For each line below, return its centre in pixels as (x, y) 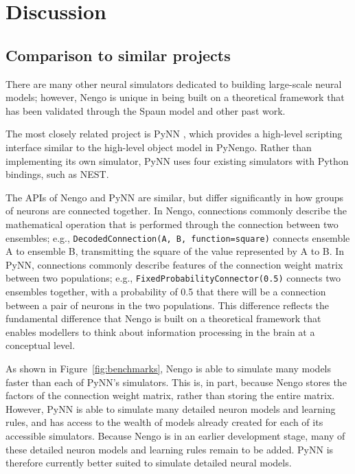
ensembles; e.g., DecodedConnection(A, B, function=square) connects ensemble (178, 237)
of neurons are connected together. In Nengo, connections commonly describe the (176, 211)
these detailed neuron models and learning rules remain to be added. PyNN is (170, 449)
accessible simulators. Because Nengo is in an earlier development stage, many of (175, 435)
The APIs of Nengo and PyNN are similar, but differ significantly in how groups (175, 197)
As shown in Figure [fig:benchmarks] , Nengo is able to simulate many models (169, 368)
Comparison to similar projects (118, 55)
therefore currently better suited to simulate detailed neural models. (149, 463)
